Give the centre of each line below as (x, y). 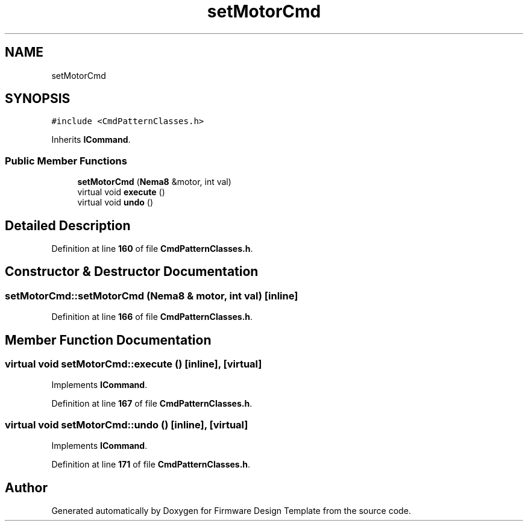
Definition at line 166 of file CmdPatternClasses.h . (152, 317)
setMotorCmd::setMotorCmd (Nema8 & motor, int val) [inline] (152, 296)
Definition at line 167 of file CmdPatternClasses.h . (152, 404)
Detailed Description (68, 225)
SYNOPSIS (38, 99)
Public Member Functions (66, 161)
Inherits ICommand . (91, 140)
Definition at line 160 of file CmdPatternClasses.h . (152, 249)
